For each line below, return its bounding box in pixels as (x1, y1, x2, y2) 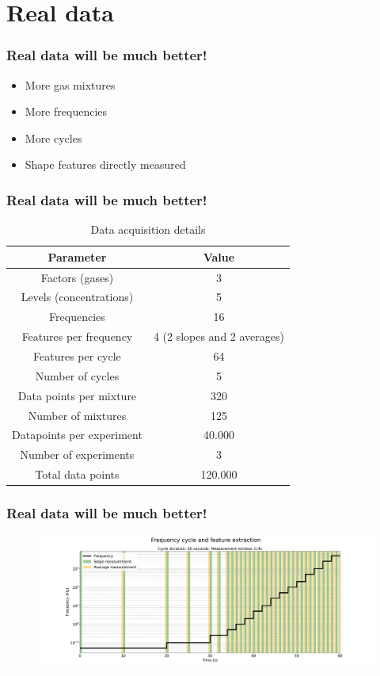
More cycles (25, 129, 82, 146)
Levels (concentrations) (21, 288, 134, 305)
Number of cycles (35, 367, 120, 384)
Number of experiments (20, 446, 135, 463)
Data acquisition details (90, 221, 206, 238)
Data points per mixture (17, 387, 137, 403)
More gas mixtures (25, 76, 116, 93)
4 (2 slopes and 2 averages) (153, 328, 285, 345)
